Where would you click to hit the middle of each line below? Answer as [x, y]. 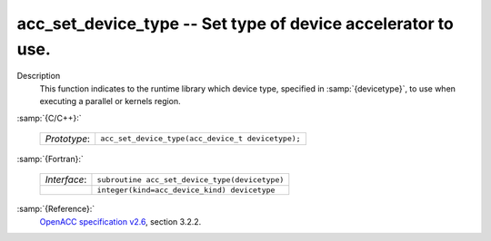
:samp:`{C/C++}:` [49, 118]
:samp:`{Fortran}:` [50, 159]
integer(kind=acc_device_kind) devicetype [186, 190]
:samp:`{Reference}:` [56, 209]
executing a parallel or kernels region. [110, 101]
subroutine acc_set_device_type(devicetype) [190, 180]
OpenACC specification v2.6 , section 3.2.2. [120, 221]
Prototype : [68, 139]
